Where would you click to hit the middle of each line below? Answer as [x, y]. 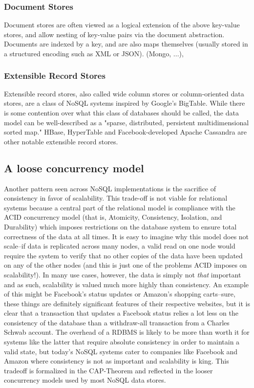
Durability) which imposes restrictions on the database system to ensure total [120, 226]
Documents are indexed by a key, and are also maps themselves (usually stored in [126, 44]
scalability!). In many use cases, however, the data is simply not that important [123, 274]
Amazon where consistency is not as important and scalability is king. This [116, 361]
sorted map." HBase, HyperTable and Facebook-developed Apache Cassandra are [125, 132]
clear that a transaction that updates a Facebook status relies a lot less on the [121, 313]
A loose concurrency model [74, 168]
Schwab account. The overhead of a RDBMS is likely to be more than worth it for [127, 332]
